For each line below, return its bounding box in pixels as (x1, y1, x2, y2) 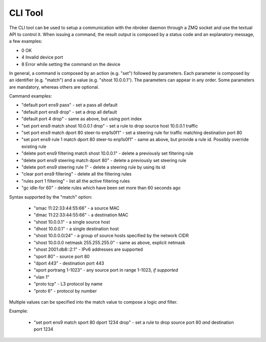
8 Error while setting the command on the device (21, 61, 121, 67)
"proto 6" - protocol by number (33, 288, 97, 294)
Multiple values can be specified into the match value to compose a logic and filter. (9, 299, 178, 305)
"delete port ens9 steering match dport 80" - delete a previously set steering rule (21, 157, 187, 163)
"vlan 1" (33, 274, 50, 280)
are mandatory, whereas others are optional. (9, 84, 100, 90)
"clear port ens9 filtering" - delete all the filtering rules (21, 171, 132, 177)
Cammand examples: (9, 93, 52, 99)
